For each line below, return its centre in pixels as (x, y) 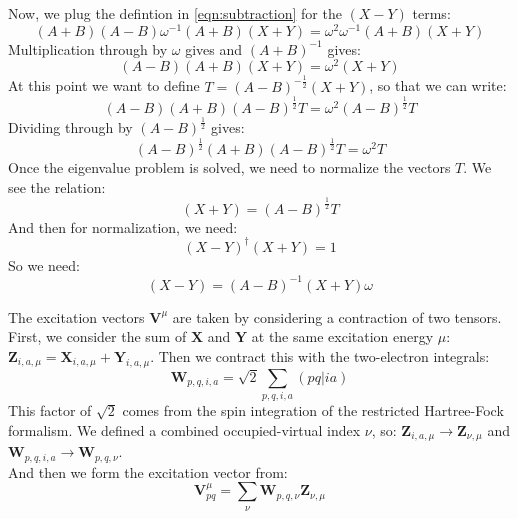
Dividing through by (70, 127)
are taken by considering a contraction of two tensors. (337, 316)
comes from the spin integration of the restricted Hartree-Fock (313, 410)
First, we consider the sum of (97, 336)
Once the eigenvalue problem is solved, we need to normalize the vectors (229, 166)
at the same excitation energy (342, 336)
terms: (431, 13)
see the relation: (57, 186)
